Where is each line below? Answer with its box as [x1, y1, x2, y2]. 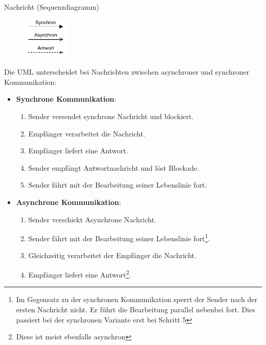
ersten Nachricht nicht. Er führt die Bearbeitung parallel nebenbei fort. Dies [16, 304, 255, 314]
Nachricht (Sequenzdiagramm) [4, 2, 99, 12]
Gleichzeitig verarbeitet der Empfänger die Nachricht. [28, 250, 196, 261]
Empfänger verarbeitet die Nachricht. [28, 128, 145, 139]
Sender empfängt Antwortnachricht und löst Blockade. [28, 162, 199, 173]
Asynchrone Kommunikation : [16, 197, 121, 208]
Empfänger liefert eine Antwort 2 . [28, 268, 131, 280]
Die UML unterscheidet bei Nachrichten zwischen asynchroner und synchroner [4, 66, 249, 77]
